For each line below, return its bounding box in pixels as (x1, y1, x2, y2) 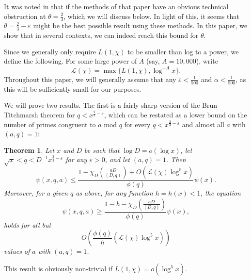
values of (4, 246, 30, 256)
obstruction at (4, 11, 46, 21)
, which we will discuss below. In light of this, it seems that (63, 11, 239, 21)
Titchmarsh (4, 110, 38, 120)
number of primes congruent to (4, 119, 96, 129)
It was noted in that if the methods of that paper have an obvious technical (4, 1, 229, 11)
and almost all (182, 119, 224, 129)
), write (196, 56, 218, 66)
